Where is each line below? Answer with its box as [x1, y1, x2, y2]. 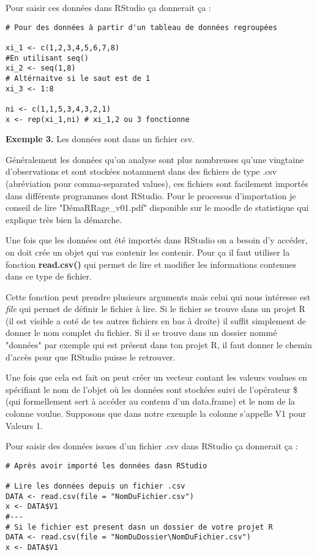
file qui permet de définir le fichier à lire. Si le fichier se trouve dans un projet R [6, 302, 305, 315]
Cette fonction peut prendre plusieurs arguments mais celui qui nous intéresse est [6, 290, 311, 303]
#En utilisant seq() [6, 53, 89, 63]
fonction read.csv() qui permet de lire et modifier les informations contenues [6, 257, 297, 270]
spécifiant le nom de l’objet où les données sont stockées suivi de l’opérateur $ [6, 383, 297, 395]
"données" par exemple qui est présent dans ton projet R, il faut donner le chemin [6, 338, 312, 351]
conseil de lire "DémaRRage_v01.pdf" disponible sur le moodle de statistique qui [6, 201, 309, 214]
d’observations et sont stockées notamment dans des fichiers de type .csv [6, 165, 277, 178]
